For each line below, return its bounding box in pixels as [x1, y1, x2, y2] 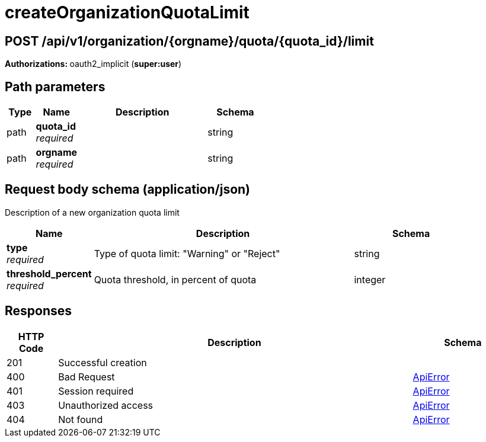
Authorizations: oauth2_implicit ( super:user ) [5, 59, 182, 69]
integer [354, 273, 386, 286]
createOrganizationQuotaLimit [5, 2, 250, 23]
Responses [5, 303, 72, 319]
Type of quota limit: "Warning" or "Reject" [94, 247, 280, 260]
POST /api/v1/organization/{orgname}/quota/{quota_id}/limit [5, 33, 374, 49]
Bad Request [58, 370, 115, 383]
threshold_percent [7, 267, 92, 280]
